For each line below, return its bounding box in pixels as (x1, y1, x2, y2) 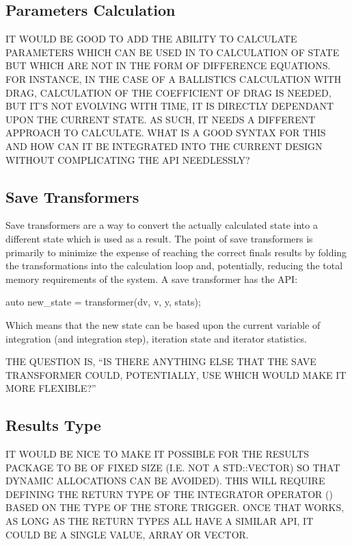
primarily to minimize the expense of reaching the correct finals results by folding (5, 245, 347, 259)
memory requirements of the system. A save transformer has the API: (5, 271, 298, 286)
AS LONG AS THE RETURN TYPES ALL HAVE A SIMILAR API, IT (5, 514, 314, 528)
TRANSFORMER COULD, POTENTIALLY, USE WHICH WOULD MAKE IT (5, 367, 347, 382)
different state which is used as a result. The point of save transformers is (5, 231, 313, 245)
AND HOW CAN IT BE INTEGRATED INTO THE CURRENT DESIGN (5, 138, 323, 153)
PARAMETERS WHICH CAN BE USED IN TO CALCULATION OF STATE (5, 45, 340, 59)
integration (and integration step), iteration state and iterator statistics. (5, 331, 307, 345)
